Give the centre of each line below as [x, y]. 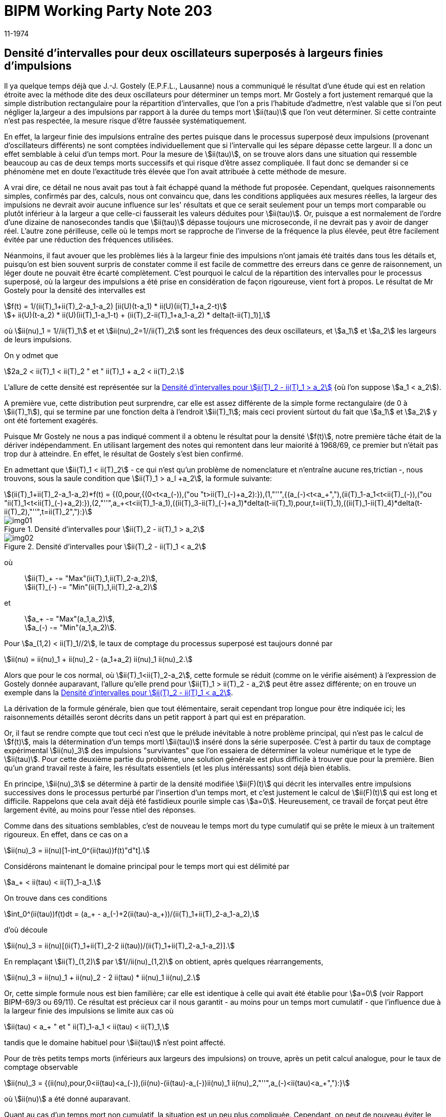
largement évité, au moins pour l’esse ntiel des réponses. [100, 810]
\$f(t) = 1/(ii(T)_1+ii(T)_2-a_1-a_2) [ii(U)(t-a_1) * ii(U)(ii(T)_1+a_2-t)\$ [116, 306]
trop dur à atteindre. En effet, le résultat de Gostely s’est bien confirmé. [124, 453]
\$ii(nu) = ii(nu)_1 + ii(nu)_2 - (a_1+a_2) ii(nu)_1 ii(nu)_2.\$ [98, 659]
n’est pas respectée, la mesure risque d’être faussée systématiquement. [125, 120]
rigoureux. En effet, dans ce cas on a [66, 834]
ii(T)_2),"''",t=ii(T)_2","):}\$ [48, 511]
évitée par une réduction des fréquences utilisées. [89, 239]
